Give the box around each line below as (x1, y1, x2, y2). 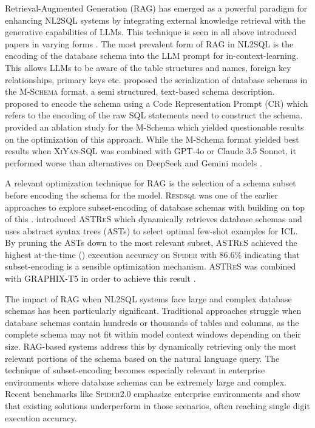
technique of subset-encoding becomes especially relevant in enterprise (5, 364, 265, 376)
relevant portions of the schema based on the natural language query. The (5, 352, 280, 364)
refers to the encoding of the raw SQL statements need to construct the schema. (5, 109, 303, 121)
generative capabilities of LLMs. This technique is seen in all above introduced (5, 25, 297, 38)
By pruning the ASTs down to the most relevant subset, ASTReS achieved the (5, 236, 297, 249)
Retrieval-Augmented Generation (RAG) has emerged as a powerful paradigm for (5, 2, 308, 14)
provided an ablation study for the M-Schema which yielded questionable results (5, 120, 304, 133)
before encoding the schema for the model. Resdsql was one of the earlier (5, 188, 278, 201)
